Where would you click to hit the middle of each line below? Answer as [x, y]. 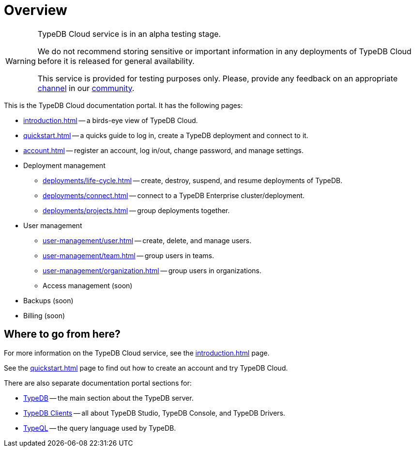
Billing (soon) [44, 315]
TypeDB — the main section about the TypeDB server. [108, 398]
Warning [21, 61]
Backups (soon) [48, 300]
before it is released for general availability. [116, 61]
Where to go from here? [62, 334]
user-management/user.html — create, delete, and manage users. [147, 240]
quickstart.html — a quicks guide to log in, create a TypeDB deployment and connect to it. [166, 135]
